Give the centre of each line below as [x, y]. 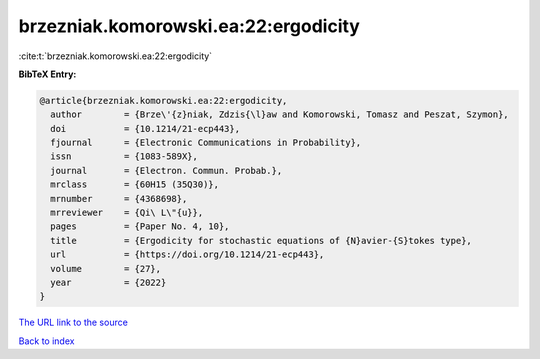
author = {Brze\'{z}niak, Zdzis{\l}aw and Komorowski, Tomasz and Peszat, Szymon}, [279, 114]
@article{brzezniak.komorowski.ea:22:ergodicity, [163, 100]
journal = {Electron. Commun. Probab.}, [166, 170]
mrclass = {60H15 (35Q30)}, [135, 184]
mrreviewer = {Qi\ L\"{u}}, [127, 213]
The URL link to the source [73, 322]
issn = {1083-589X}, [124, 156]
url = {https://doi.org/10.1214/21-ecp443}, [187, 254]
